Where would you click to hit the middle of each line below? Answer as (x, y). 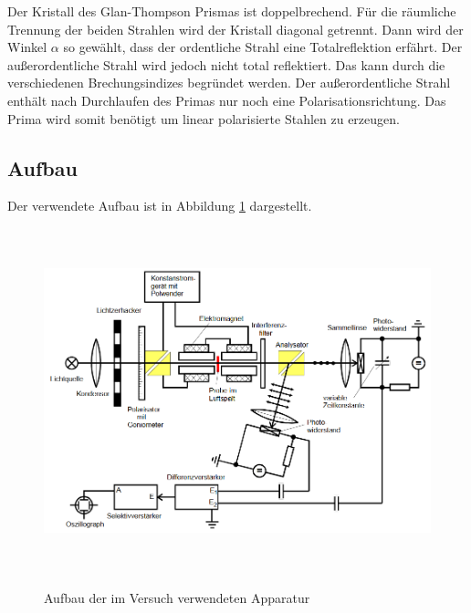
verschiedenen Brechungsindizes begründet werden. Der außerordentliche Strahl (229, 83)
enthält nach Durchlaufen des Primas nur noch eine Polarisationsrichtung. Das (227, 100)
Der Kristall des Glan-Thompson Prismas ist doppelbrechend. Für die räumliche (232, 11)
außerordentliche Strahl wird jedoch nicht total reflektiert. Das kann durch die (226, 64)
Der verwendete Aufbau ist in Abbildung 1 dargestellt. (160, 206)
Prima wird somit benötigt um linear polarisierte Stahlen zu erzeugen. (204, 118)
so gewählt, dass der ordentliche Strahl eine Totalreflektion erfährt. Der (263, 47)
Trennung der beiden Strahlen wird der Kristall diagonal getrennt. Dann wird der (235, 29)
